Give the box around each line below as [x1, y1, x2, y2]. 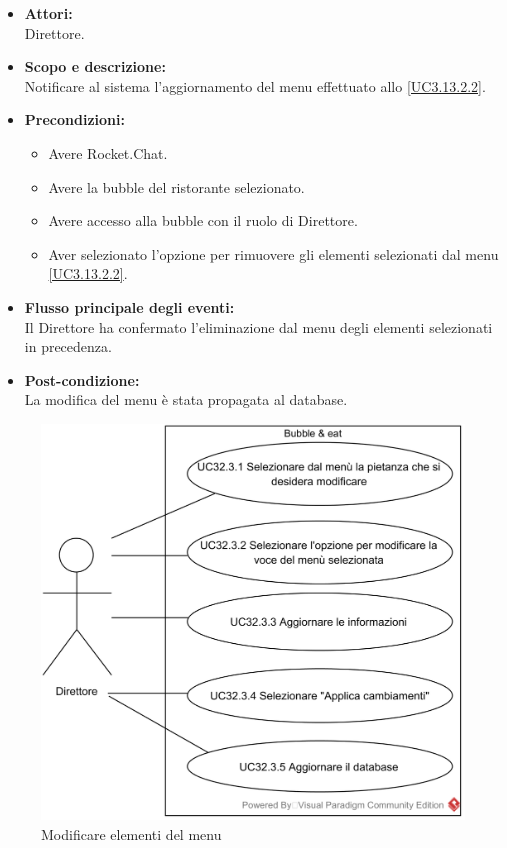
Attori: [24, 3, 73, 23]
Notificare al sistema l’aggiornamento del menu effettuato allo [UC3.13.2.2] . [24, 75, 486, 96]
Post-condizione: [24, 369, 140, 390]
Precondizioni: [24, 109, 125, 130]
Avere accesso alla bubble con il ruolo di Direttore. [48, 210, 358, 231]
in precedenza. [24, 336, 112, 357]
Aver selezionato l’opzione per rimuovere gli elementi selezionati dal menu [48, 243, 499, 264]
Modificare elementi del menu [41, 823, 222, 844]
